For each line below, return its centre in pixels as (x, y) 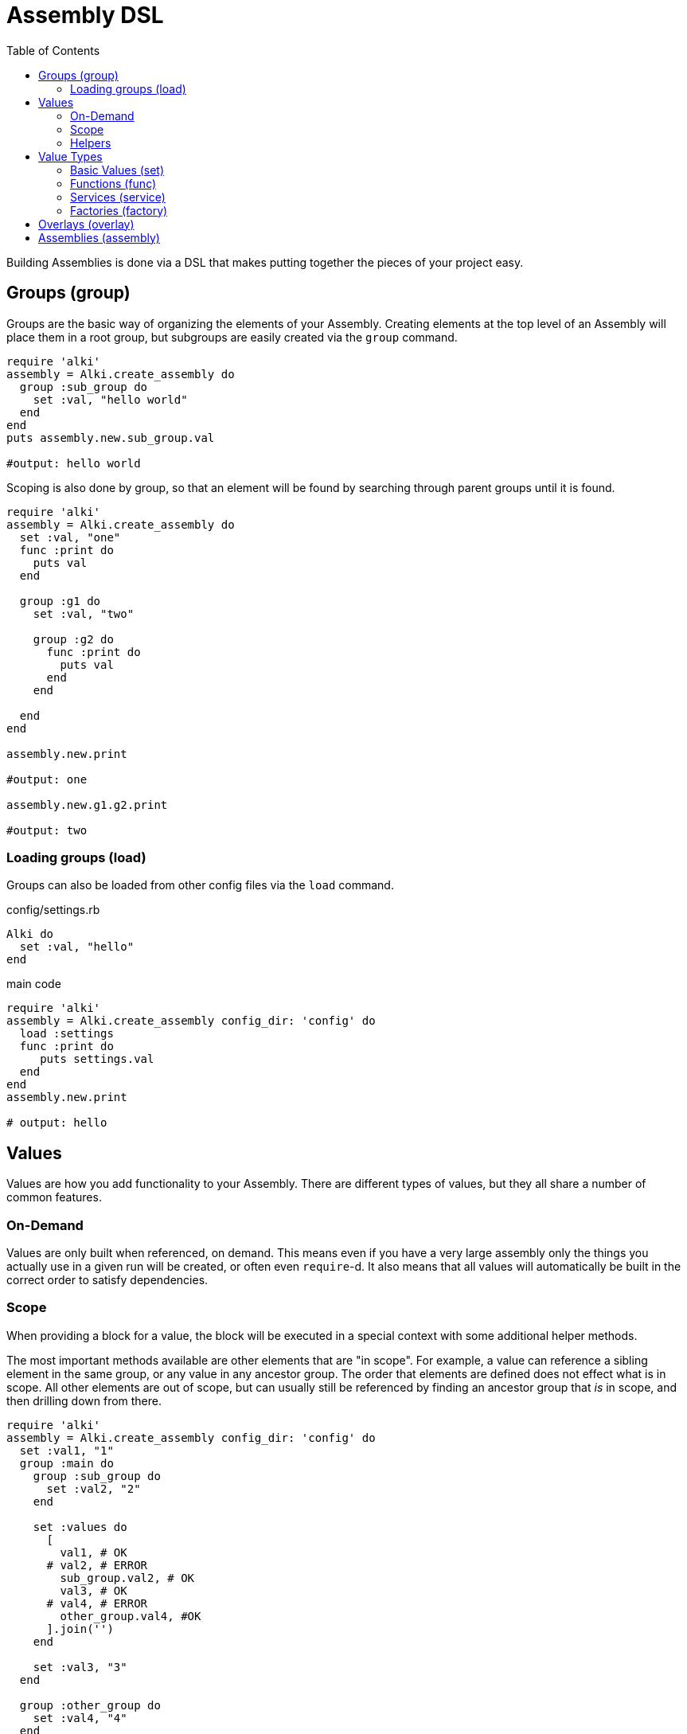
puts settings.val (97, 1059)
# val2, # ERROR (97, 1565)
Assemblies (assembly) (99, 237)
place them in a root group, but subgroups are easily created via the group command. (232, 337)
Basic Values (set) (117, 170)
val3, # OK (94, 1590)
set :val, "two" (84, 613)
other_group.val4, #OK (131, 1616)
